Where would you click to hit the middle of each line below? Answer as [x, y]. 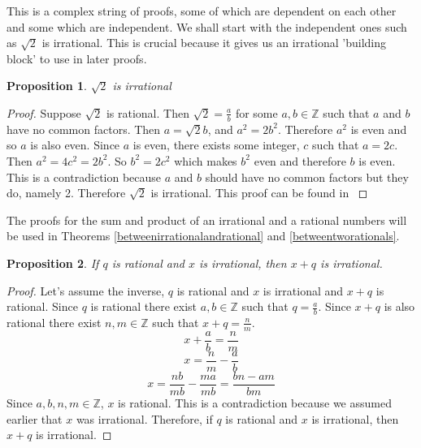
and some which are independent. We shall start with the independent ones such [207, 26]
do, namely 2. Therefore [66, 193]
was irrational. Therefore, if [144, 418]
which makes [206, 160]
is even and [379, 129]
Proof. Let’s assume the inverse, [86, 290]
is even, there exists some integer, [216, 145]
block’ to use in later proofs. [77, 58]
